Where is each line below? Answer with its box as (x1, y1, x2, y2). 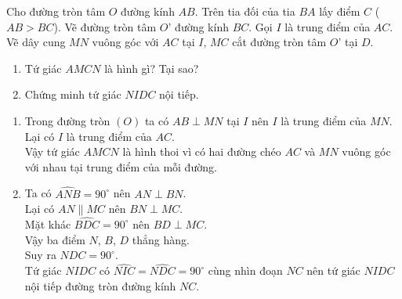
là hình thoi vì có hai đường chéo (122, 143, 281, 160)
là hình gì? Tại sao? (104, 59, 199, 76)
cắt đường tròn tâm (232, 34, 327, 50)
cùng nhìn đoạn (208, 262, 283, 279)
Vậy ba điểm (24, 231, 85, 247)
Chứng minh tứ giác (24, 86, 121, 103)
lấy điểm (319, 3, 360, 19)
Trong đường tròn (24, 112, 110, 128)
